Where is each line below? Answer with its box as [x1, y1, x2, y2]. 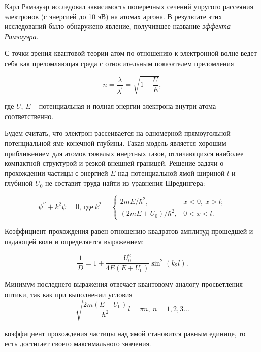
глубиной [5, 178, 33, 188]
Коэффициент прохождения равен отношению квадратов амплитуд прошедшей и [5, 226, 253, 237]
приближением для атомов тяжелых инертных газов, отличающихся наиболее [5, 148, 244, 158]
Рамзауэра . [5, 31, 39, 41]
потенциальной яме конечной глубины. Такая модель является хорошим [5, 137, 226, 148]
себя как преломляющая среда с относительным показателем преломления [5, 57, 234, 68]
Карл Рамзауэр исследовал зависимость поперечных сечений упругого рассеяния [5, 1, 253, 11]
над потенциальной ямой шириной [118, 167, 225, 178]
